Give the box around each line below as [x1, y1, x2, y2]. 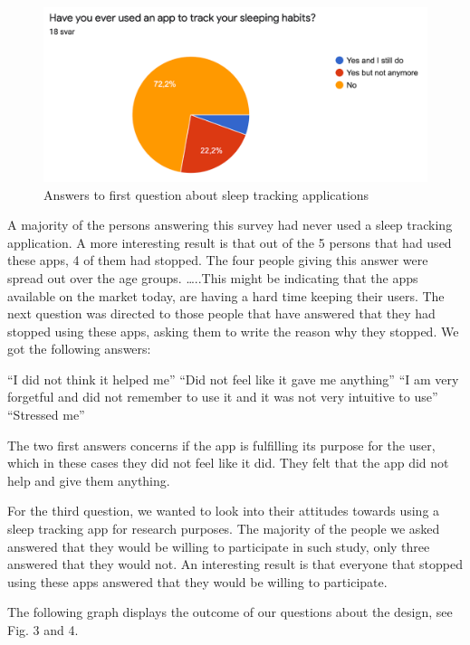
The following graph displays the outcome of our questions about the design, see [7, 602, 453, 621]
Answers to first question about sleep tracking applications [43, 185, 369, 204]
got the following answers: [7, 339, 151, 358]
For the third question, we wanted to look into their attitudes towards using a [7, 501, 440, 520]
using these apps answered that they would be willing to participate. [7, 572, 388, 591]
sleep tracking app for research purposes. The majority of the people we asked [7, 519, 440, 538]
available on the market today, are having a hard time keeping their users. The [7, 286, 445, 305]
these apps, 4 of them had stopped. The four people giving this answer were [7, 251, 428, 270]
